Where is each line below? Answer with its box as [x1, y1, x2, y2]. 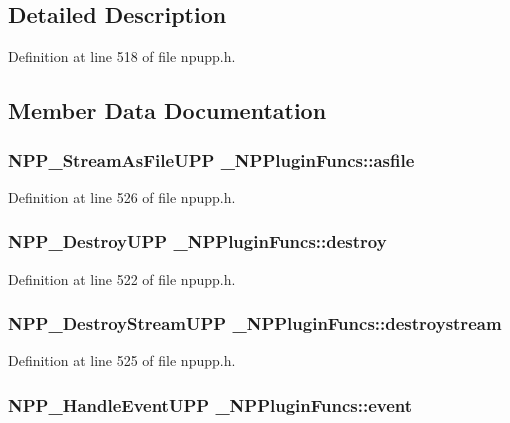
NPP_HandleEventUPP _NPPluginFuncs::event [8, 392, 413, 417]
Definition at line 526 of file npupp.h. [8, 186, 236, 207]
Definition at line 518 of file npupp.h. [8, 46, 236, 67]
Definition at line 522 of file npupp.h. [8, 268, 236, 289]
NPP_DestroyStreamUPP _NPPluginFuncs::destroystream [8, 311, 502, 336]
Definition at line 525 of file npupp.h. [8, 350, 236, 371]
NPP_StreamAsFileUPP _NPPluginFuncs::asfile [8, 147, 415, 172]
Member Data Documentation [8, 95, 327, 126]
